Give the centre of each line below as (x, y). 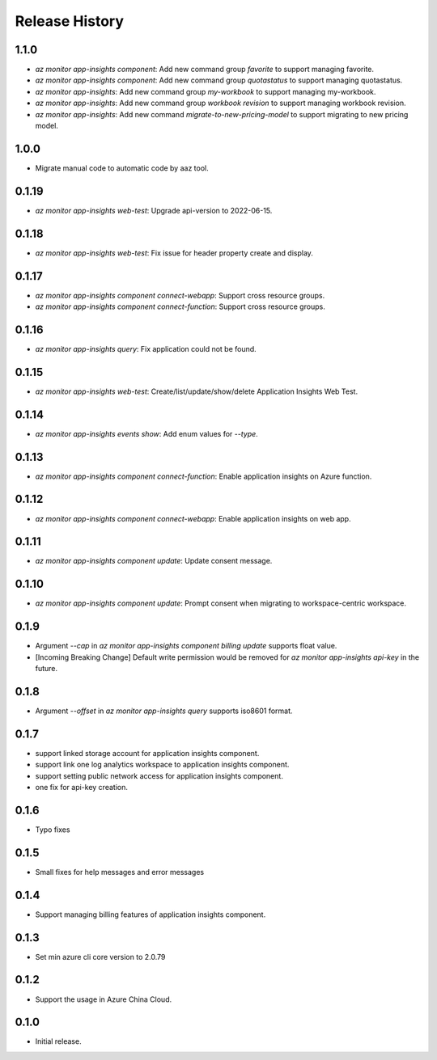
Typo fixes (53, 830)
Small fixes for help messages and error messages (120, 872)
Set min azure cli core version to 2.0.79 (100, 957)
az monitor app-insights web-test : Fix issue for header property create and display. (174, 253)
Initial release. (58, 1041)
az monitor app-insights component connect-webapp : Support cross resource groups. (180, 295)
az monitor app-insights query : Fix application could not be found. (146, 348)
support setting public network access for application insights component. (159, 775)
